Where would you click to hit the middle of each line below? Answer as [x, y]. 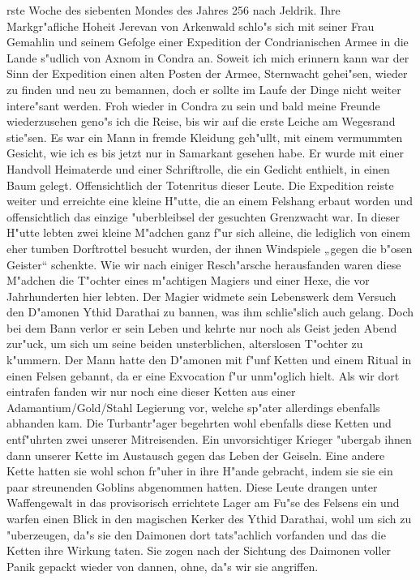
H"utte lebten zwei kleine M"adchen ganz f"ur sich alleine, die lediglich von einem [209, 232]
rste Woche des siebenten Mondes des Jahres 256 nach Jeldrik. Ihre [174, 10]
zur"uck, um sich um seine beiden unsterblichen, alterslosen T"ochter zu [185, 344]
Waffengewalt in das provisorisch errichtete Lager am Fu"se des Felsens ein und [203, 503]
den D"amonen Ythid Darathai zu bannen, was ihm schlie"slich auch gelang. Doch [210, 312]
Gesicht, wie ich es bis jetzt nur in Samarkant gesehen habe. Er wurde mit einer [205, 153]
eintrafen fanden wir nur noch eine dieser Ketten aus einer [151, 391]
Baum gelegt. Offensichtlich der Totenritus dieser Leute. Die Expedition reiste [200, 185]
